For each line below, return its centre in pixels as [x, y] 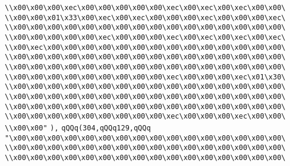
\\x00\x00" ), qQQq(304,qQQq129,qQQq [78, 128]
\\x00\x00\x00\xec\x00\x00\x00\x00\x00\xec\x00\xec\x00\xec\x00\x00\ [145, 8]
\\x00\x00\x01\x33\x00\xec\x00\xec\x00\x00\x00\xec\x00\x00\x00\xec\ [145, 17]
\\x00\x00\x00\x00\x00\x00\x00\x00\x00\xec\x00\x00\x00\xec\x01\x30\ [145, 77]
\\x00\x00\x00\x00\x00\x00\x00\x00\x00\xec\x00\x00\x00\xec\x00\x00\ [145, 116]
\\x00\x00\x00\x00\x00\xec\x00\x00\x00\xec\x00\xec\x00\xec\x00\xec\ [145, 37]
